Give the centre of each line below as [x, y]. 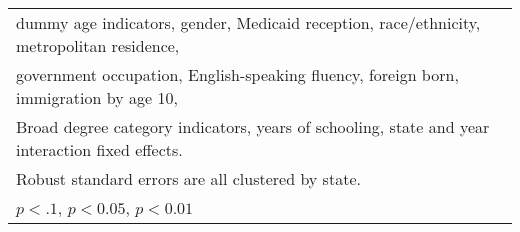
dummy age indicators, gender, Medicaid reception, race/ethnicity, [248, 22]
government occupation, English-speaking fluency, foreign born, [237, 74]
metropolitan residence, [98, 45]
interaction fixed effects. [99, 149]
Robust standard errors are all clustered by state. [188, 178]
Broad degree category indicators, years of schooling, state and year [253, 126]
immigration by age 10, [97, 97]
